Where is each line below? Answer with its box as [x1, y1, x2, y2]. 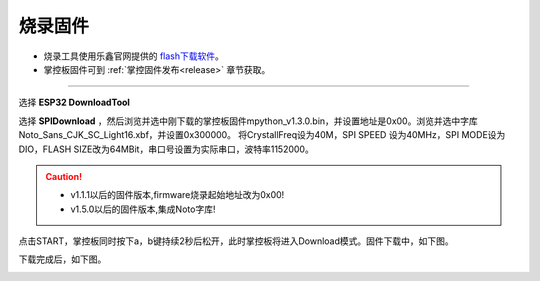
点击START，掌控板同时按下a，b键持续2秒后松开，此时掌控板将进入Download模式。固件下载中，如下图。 [18, 235, 454, 247]
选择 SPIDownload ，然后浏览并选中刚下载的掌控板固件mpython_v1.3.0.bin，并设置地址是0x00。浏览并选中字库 [18, 115, 479, 127]
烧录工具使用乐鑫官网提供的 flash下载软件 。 [43, 50, 225, 62]
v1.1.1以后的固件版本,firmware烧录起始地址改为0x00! [70, 189, 285, 201]
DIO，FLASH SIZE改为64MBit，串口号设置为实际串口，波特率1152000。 [18, 143, 314, 155]
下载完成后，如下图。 [18, 253, 107, 265]
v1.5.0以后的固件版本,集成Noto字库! [70, 203, 216, 215]
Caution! [45, 170, 83, 182]
